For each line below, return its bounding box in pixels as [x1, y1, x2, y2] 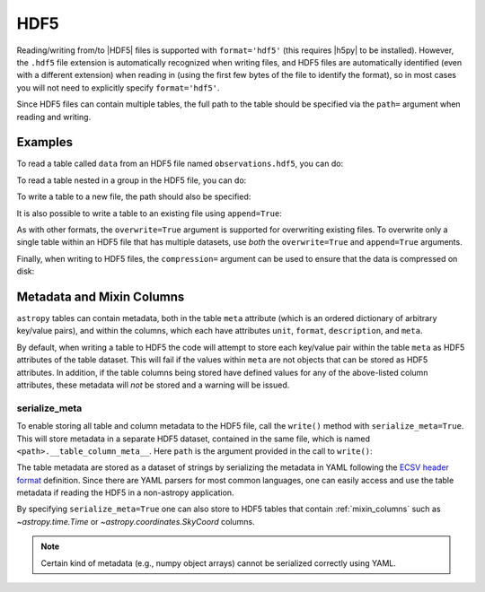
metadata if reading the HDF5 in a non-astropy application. [16, 487, 234, 498]
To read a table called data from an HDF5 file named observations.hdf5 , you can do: [16, 158, 344, 170]
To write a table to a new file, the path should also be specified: [16, 191, 251, 202]
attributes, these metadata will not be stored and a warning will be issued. [16, 379, 290, 390]
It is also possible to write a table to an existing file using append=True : [16, 207, 282, 219]
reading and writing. [16, 111, 92, 122]
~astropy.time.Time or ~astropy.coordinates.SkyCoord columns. [16, 516, 255, 527]
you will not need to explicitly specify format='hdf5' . [16, 82, 220, 93]
